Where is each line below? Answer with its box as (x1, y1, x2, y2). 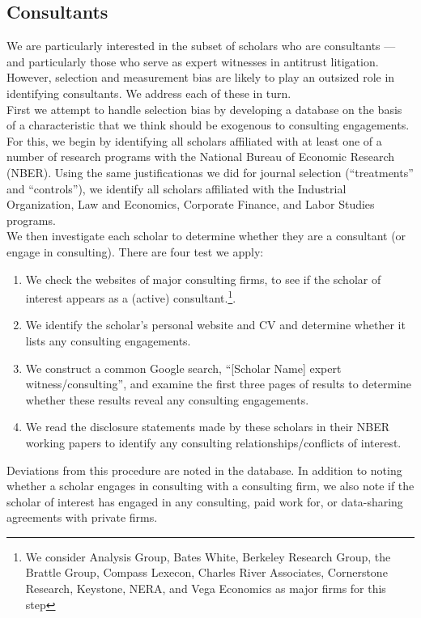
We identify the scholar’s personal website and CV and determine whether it (25, 316, 406, 333)
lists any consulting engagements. (25, 332, 191, 349)
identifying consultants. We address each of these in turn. (6, 84, 291, 101)
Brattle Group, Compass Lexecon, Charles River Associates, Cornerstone (25, 564, 388, 581)
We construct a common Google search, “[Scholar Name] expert (25, 359, 342, 376)
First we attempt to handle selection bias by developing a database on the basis (6, 100, 402, 117)
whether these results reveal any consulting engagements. (25, 391, 309, 408)
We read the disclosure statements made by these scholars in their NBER (25, 418, 390, 435)
